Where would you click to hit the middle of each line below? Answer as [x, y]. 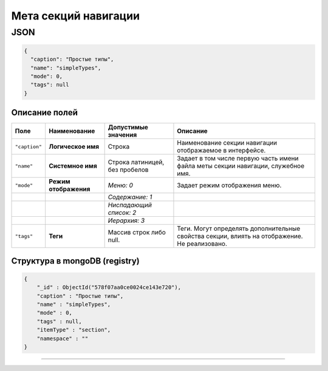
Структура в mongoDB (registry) [75, 261]
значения [122, 135]
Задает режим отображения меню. [229, 185]
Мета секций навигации [75, 16]
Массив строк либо [137, 233]
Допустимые [128, 128]
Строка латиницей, [136, 162]
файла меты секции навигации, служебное [241, 166]
